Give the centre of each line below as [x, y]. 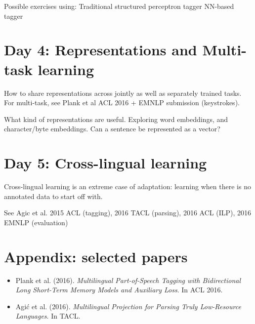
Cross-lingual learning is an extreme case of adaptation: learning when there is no [127, 186]
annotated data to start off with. [53, 196]
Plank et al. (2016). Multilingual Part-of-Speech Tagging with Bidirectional [128, 280]
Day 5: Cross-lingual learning [106, 163]
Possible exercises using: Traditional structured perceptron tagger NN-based [119, 6]
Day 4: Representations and [101, 50]
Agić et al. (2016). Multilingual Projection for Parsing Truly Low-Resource [128, 306]
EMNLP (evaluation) [36, 222]
